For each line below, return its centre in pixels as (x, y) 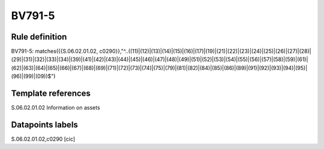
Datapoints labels (44, 125)
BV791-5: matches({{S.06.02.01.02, (55, 51)
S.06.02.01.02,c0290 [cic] (43, 139)
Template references (51, 94)
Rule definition (39, 37)
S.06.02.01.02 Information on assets (55, 108)
